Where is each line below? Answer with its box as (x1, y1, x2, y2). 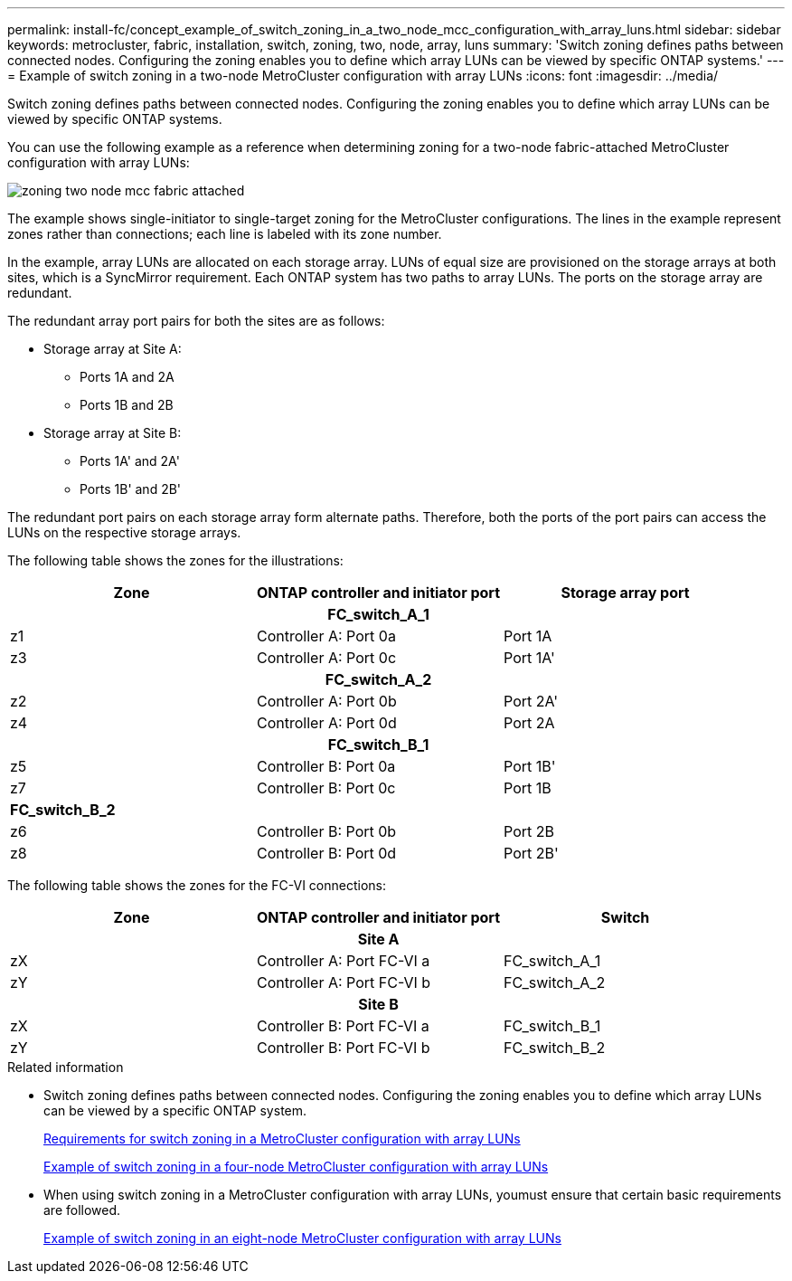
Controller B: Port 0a (257, 757, 396, 775)
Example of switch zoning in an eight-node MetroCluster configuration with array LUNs (43, 1230, 561, 1246)
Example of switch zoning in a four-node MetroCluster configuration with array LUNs (43, 1159, 549, 1174)
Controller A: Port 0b (257, 692, 397, 710)
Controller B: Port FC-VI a (257, 1017, 429, 1035)
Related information (7, 1059, 124, 1075)
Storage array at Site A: (43, 341, 182, 356)
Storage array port (561, 584, 690, 602)
